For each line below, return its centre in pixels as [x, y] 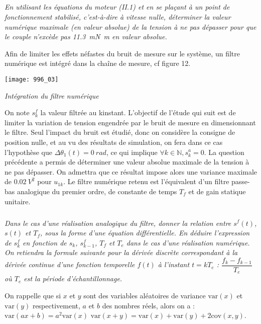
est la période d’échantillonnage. [73, 278]
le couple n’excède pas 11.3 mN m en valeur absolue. [86, 36]
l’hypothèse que [28, 152]
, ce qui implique [132, 152]
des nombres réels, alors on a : [148, 305]
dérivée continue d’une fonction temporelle [70, 264]
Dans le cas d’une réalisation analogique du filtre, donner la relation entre [118, 223]
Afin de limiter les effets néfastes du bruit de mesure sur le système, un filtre [122, 53]
